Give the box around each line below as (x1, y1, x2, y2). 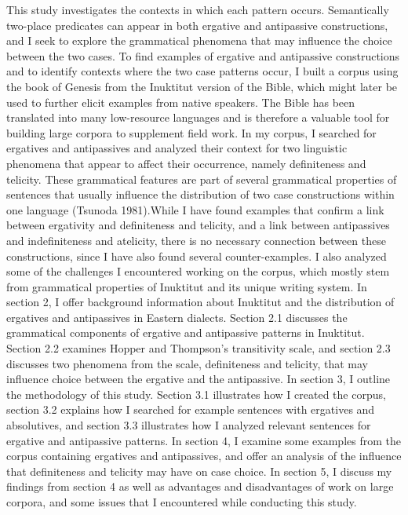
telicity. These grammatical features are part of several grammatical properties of (6, 170, 397, 187)
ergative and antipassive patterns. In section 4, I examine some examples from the (6, 432, 401, 448)
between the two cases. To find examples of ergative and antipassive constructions (6, 47, 400, 64)
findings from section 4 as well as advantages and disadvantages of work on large (6, 478, 394, 495)
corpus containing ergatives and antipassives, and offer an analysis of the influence (6, 447, 402, 464)
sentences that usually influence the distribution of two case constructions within (6, 186, 395, 203)
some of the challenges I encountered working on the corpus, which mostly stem (6, 263, 390, 279)
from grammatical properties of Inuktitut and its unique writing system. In (6, 278, 367, 294)
